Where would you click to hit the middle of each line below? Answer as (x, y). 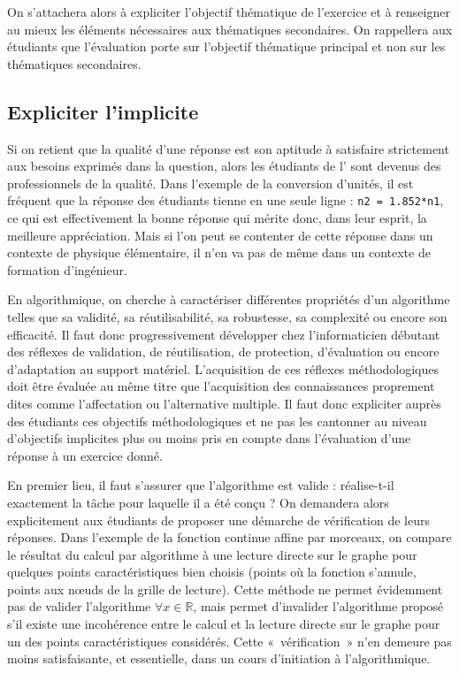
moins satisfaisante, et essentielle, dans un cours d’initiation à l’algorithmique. (219, 658)
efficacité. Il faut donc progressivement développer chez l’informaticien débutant (224, 334)
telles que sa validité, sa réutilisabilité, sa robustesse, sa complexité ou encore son (227, 316)
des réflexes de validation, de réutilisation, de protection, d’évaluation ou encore (223, 352)
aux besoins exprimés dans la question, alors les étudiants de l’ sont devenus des (224, 166)
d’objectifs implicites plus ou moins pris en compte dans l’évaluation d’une (209, 438)
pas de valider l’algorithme (79, 606)
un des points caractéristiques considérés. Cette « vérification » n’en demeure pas (229, 641)
